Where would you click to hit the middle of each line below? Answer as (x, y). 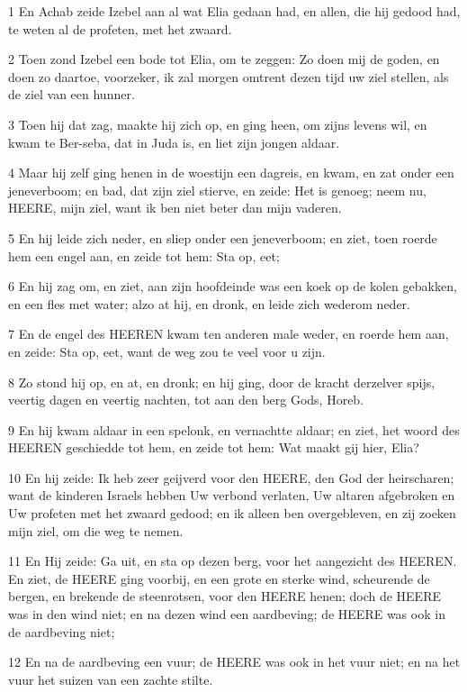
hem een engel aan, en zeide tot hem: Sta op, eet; (144, 255)
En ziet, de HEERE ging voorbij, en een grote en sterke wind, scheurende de (219, 578)
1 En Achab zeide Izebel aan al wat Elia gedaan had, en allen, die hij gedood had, (234, 11)
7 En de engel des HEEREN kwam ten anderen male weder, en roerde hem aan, (229, 334)
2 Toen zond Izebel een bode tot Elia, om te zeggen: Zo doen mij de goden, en (224, 59)
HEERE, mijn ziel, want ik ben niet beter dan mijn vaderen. (175, 208)
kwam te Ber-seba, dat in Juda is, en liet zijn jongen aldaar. (174, 142)
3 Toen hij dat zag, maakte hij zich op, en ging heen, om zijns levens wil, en (218, 124)
